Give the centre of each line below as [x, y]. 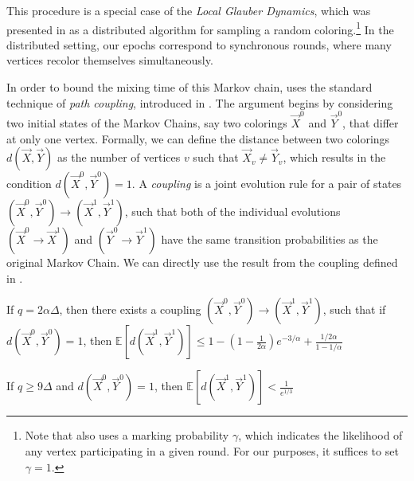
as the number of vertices [119, 157]
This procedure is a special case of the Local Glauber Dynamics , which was [189, 10]
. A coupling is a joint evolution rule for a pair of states [267, 184]
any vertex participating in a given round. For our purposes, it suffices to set [212, 450]
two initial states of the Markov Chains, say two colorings [147, 122]
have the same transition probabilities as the [269, 239]
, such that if [354, 309]
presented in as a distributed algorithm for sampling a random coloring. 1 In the [200, 28]
